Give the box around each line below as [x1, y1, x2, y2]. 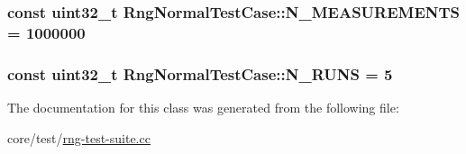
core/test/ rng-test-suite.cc [7, 128, 151, 147]
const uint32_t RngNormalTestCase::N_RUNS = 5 [7, 62, 393, 85]
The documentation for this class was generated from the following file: [7, 97, 399, 116]
